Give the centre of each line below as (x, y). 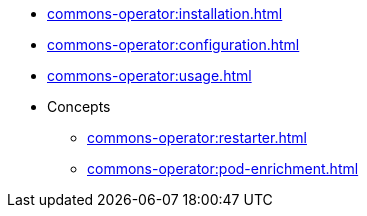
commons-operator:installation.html (165, 13)
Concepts (79, 106)
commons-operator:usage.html (149, 75)
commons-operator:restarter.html (197, 137)
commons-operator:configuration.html (173, 44)
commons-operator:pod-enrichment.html (223, 168)
